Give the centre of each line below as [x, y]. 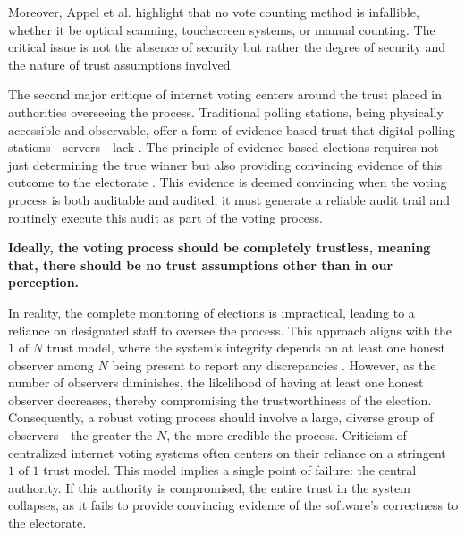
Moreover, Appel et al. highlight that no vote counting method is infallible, [214, 12]
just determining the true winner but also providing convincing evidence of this [225, 164]
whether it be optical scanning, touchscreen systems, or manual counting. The [222, 29]
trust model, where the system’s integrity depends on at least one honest [246, 348]
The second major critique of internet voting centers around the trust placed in [225, 94]
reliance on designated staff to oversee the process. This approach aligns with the [230, 330]
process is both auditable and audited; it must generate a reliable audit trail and [229, 199]
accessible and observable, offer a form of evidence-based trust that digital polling [232, 129]
